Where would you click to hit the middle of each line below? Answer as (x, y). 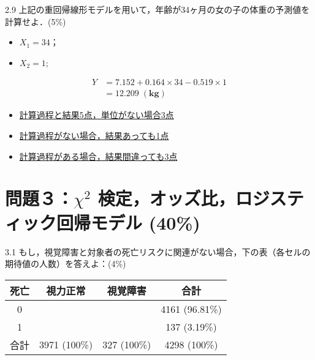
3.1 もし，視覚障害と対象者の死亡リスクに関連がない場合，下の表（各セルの (158, 251)
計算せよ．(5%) (36, 21)
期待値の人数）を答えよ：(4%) (66, 264)
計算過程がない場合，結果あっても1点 (94, 136)
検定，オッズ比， (166, 198)
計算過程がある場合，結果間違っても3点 (98, 156)
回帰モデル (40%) (128, 222)
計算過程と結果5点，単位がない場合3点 (97, 115)
